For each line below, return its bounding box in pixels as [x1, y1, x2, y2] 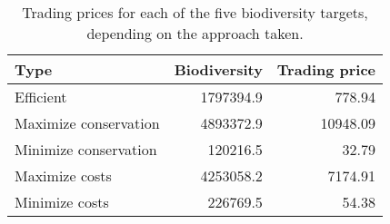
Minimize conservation [15, 139, 157, 160]
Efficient [15, 86, 67, 107]
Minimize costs [15, 191, 109, 212]
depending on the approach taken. [86, 23, 304, 44]
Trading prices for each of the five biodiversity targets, [22, 2, 368, 23]
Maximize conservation [15, 112, 160, 133]
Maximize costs [15, 165, 112, 186]
